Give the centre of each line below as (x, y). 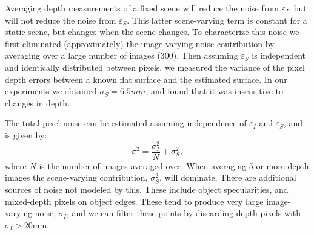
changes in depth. (38, 102)
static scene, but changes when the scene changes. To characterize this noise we (152, 32)
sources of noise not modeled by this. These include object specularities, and (147, 189)
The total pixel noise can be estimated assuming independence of (126, 123)
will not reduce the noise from (61, 20)
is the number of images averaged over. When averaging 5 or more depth (174, 165)
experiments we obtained (51, 91)
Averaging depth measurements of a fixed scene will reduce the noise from (142, 8)
